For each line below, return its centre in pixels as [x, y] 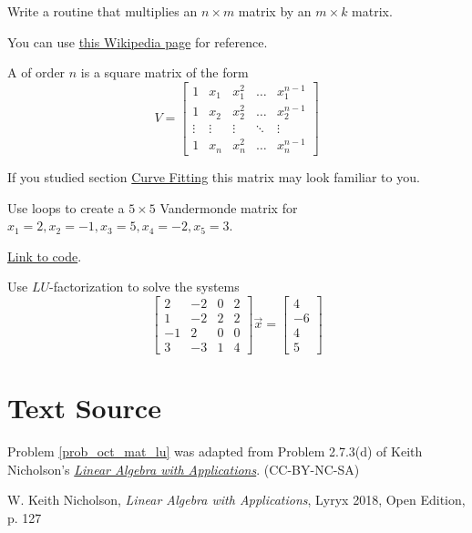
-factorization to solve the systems [144, 287]
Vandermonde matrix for [229, 207]
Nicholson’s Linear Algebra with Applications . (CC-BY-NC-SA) [184, 469]
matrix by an [275, 11]
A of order [36, 72]
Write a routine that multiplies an [103, 11]
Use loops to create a [66, 207]
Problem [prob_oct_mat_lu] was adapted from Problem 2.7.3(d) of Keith [215, 451]
